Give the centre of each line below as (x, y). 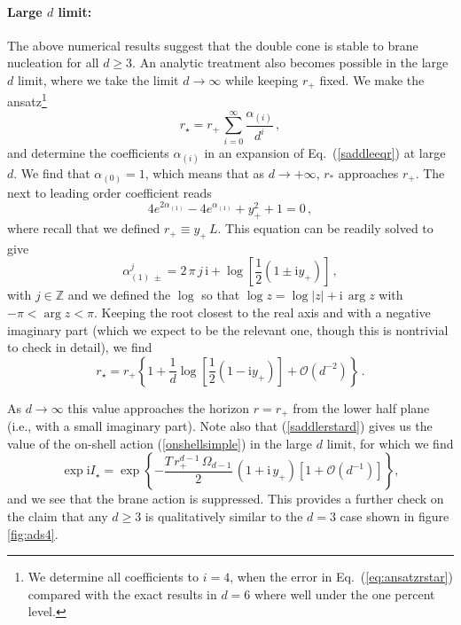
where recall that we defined (84, 228)
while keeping (262, 79)
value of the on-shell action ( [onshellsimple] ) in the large (160, 443)
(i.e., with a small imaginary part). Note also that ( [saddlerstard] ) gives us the (220, 426)
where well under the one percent (345, 594)
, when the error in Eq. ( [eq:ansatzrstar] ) (341, 577)
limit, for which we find (390, 443)
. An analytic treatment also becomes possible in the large (290, 62)
